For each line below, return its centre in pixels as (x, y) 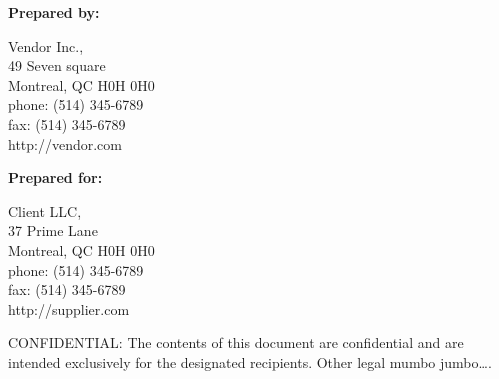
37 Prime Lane (53, 230)
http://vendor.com (65, 143)
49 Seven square (57, 65)
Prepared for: (55, 177)
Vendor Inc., (46, 45)
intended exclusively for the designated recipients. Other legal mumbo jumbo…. (250, 361)
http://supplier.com (69, 308)
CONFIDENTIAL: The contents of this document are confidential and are (236, 342)
